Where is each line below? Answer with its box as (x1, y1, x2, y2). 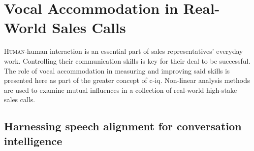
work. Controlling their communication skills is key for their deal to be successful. (4, 55, 251, 66)
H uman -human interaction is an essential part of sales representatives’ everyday (4, 46, 243, 56)
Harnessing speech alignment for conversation (4, 118, 242, 134)
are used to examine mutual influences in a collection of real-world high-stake (4, 84, 237, 95)
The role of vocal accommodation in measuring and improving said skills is (4, 65, 230, 75)
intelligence (4, 133, 63, 148)
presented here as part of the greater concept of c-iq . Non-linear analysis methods (4, 75, 250, 85)
